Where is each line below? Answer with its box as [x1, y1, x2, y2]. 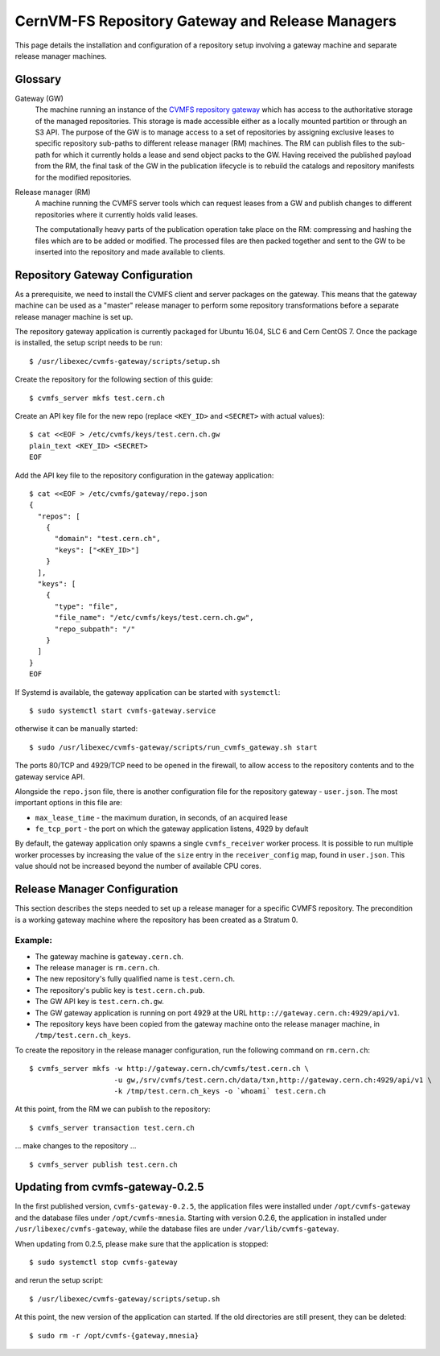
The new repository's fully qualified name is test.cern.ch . [35, 974, 235, 984]
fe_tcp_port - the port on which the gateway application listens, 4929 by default [35, 824, 309, 833]
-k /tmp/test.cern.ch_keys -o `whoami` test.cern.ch [113, 1086, 327, 1095]
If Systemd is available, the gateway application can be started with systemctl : [14, 687, 281, 697]
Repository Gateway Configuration [14, 268, 193, 282]
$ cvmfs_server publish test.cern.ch [29, 1160, 179, 1169]
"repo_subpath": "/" [54, 624, 136, 634]
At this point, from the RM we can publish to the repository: [14, 1104, 211, 1114]
